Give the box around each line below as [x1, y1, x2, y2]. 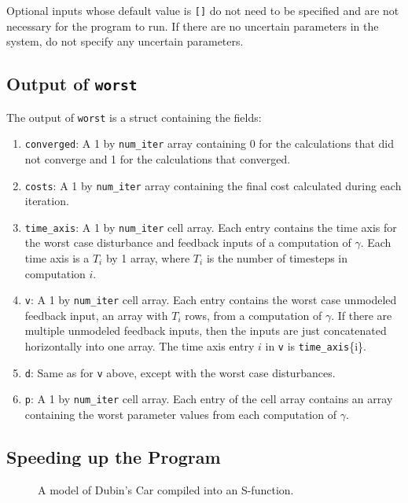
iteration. [24, 193, 69, 209]
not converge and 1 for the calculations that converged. [24, 150, 291, 167]
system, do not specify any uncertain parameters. [6, 33, 244, 50]
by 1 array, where [105, 250, 190, 266]
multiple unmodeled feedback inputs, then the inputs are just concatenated [24, 322, 387, 339]
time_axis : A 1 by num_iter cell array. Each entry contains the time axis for [24, 218, 397, 235]
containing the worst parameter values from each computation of [24, 406, 336, 423]
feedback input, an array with [24, 307, 168, 323]
